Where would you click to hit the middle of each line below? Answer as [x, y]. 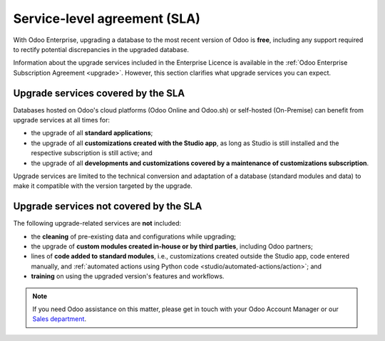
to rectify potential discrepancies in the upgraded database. [101, 49]
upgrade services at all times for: [62, 120]
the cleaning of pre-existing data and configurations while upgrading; [134, 236]
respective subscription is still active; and [92, 153]
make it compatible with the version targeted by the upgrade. [103, 186]
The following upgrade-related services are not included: [97, 224]
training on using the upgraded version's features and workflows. [128, 276]
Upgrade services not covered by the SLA [108, 206]
